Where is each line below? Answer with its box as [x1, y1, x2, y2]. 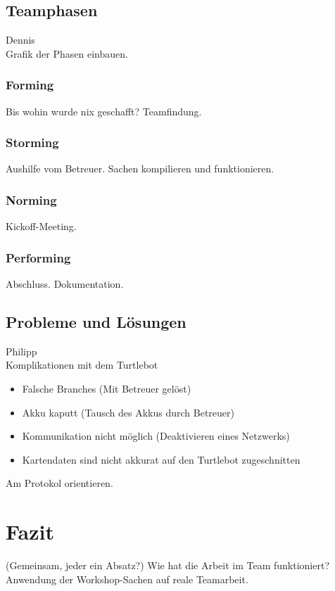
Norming [6, 191, 57, 208]
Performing [6, 248, 71, 266]
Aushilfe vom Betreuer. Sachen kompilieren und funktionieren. [6, 161, 274, 176]
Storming [6, 134, 59, 151]
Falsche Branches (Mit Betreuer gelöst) [22, 381, 191, 396]
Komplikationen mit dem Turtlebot [6, 357, 158, 372]
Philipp [6, 343, 37, 358]
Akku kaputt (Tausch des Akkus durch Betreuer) [22, 405, 234, 419]
